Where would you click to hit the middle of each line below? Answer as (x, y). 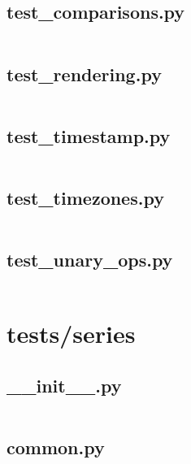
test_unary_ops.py (90, 260)
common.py (56, 447)
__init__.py (64, 385)
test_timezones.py (85, 197)
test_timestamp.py (89, 135)
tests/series (71, 334)
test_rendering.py (84, 74)
